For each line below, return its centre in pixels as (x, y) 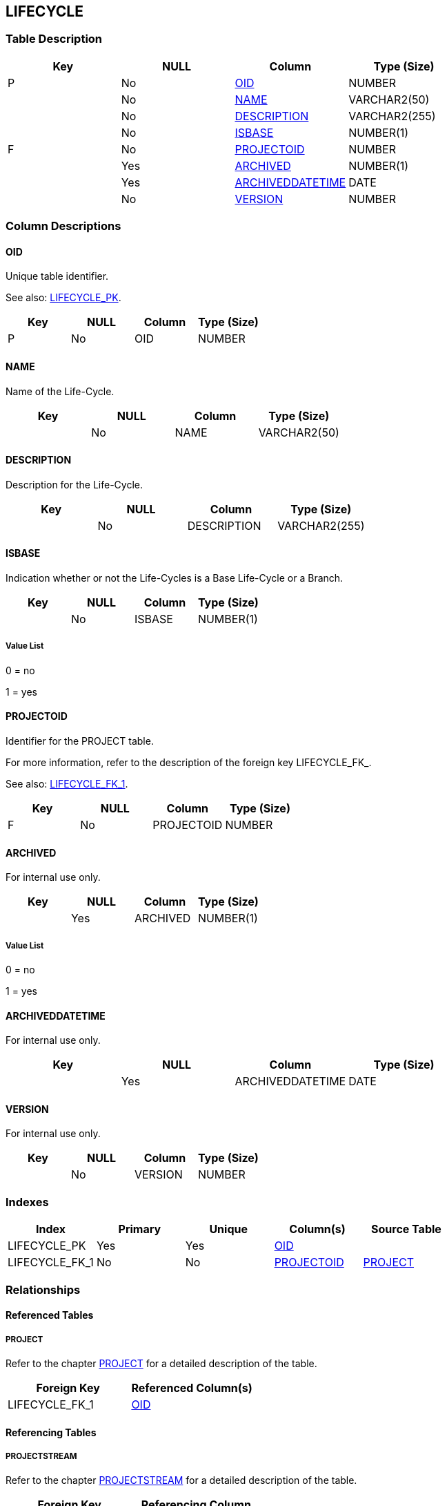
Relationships (43, 1289)
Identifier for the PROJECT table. (80, 741)
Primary (140, 1229)
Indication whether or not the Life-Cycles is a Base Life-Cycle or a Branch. (175, 578)
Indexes (27, 1202)
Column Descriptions (63, 226)
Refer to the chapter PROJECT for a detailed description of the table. (161, 1363)
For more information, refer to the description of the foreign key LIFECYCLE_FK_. (189, 763)
